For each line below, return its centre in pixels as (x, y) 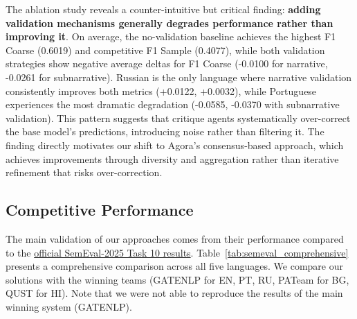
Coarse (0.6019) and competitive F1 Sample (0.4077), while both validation (165, 50)
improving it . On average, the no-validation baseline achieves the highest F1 (171, 36)
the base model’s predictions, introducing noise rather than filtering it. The (165, 131)
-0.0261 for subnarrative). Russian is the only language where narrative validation (179, 77)
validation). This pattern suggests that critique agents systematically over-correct (178, 118)
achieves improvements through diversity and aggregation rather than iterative (172, 158)
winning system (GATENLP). (69, 306)
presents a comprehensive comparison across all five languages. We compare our (174, 266)
